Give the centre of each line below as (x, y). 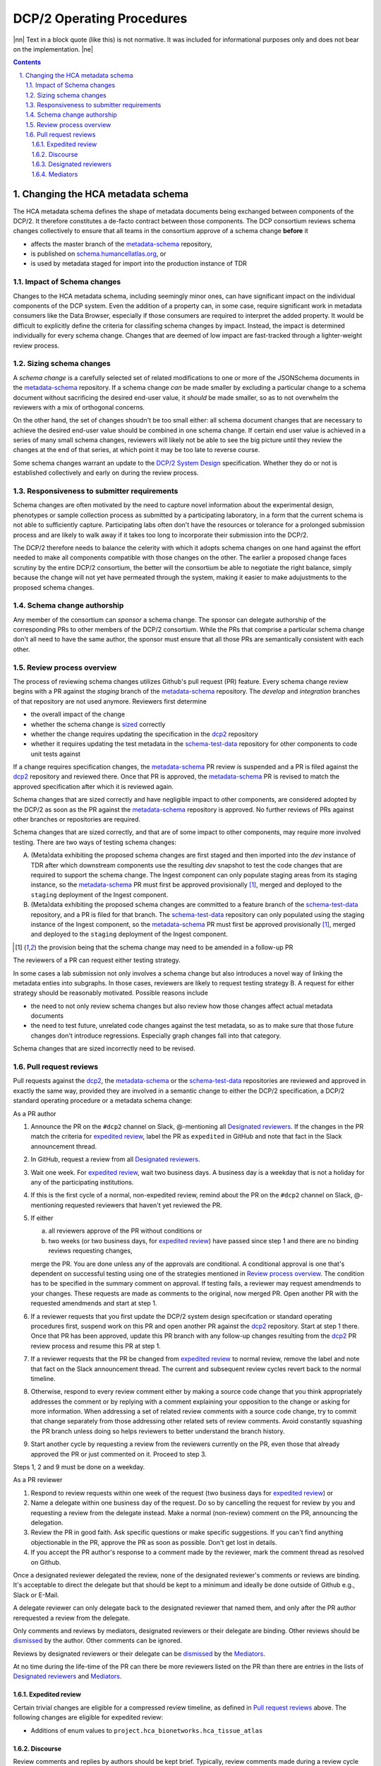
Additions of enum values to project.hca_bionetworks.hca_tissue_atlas (147, 1730)
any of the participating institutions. (82, 1182)
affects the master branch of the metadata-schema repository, (121, 244)
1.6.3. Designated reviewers (72, 164)
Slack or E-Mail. (36, 1595)
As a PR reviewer (38, 1480)
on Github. (46, 1562)
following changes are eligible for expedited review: (88, 1717)
